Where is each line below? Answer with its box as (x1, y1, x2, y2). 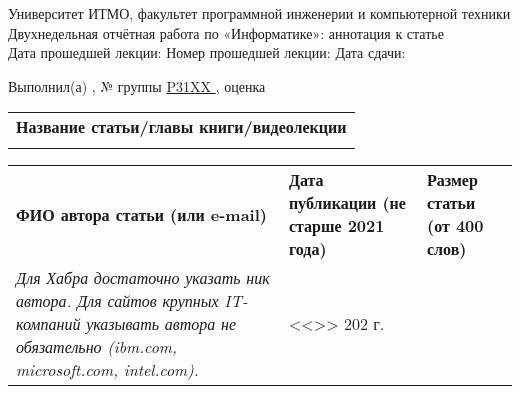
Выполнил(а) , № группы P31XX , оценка (8, 75, 266, 96)
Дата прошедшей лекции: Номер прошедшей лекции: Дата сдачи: (8, 42, 406, 63)
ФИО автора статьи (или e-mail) (16, 202, 267, 226)
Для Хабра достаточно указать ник (16, 266, 270, 290)
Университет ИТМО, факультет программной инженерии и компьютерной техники (8, 3, 511, 23)
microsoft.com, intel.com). (16, 358, 199, 382)
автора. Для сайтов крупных (16, 289, 219, 313)
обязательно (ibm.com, (16, 335, 177, 359)
